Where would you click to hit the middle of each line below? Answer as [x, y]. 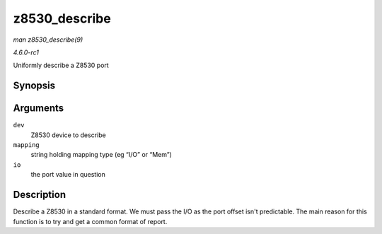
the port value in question [68, 175]
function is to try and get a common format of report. [90, 221]
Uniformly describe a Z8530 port [61, 65]
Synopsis [34, 86]
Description [40, 195]
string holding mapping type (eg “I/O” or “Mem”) [102, 155]
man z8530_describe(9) [48, 40]
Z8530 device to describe [68, 135]
